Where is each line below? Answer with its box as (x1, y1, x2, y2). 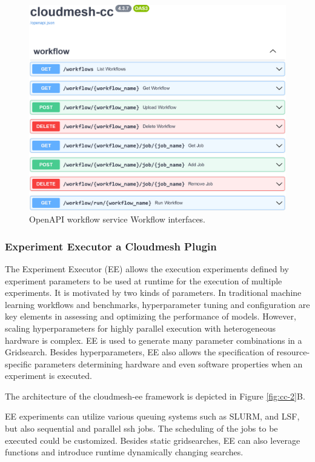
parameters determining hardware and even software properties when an (34, 357, 303, 370)
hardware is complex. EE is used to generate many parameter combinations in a (5, 333, 302, 346)
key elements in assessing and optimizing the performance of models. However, (5, 310, 296, 323)
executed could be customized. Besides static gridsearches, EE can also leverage (5, 434, 300, 446)
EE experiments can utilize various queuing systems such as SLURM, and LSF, (5, 410, 300, 423)
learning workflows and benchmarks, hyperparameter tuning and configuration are (5, 298, 310, 310)
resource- (276, 346, 310, 358)
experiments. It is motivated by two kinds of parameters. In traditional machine (5, 286, 302, 299)
